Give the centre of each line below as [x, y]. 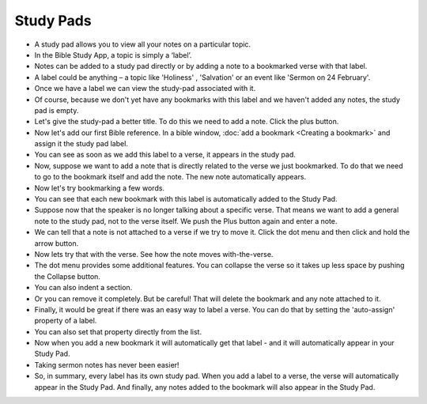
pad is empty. [57, 110]
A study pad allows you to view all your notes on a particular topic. [143, 44]
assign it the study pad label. [81, 144]
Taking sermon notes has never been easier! [107, 364]
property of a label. [66, 321]
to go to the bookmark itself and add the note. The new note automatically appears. [170, 177]
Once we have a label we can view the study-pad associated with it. [145, 89]
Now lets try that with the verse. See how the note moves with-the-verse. [154, 254]
